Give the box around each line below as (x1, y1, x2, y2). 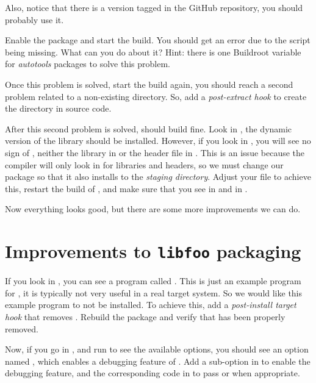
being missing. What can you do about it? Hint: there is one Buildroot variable (5, 45, 301, 58)
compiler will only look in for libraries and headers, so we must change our (5, 158, 284, 171)
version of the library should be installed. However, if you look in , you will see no (5, 134, 311, 147)
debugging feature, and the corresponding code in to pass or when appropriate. (5, 367, 300, 379)
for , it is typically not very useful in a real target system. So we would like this (5, 286, 303, 299)
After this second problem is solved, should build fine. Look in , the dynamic (5, 122, 292, 135)
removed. (5, 322, 38, 335)
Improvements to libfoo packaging (5, 238, 301, 263)
